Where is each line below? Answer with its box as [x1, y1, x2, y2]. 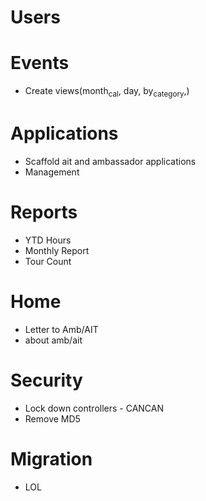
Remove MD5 [24, 412, 81, 425]
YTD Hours [24, 234, 72, 246]
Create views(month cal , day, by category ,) [24, 85, 190, 99]
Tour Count [24, 255, 72, 267]
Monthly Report [24, 244, 90, 256]
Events [10, 52, 70, 75]
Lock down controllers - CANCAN [24, 402, 165, 414]
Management [24, 166, 80, 178]
